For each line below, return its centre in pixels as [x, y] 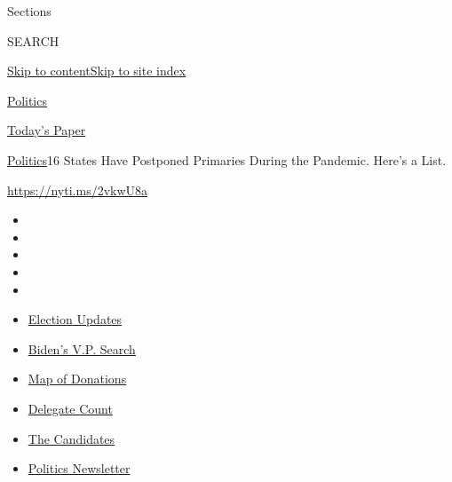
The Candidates [71, 438]
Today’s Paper [47, 130]
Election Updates [75, 319]
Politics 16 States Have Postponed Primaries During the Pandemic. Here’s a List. [227, 159]
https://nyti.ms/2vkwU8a [78, 190]
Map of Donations [77, 379]
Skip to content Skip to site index [97, 71]
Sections [29, 11]
